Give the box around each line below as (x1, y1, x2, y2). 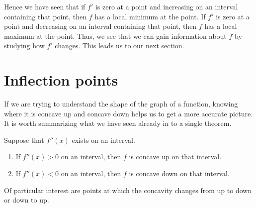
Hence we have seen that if (4, 1, 85, 11)
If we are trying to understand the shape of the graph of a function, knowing (4, 99, 238, 109)
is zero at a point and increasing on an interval (95, 1, 238, 11)
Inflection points (4, 70, 118, 90)
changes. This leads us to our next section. (55, 40, 184, 51)
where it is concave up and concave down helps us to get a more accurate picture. (4, 108, 253, 118)
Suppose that (4, 134, 44, 145)
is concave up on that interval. (129, 151, 222, 162)
